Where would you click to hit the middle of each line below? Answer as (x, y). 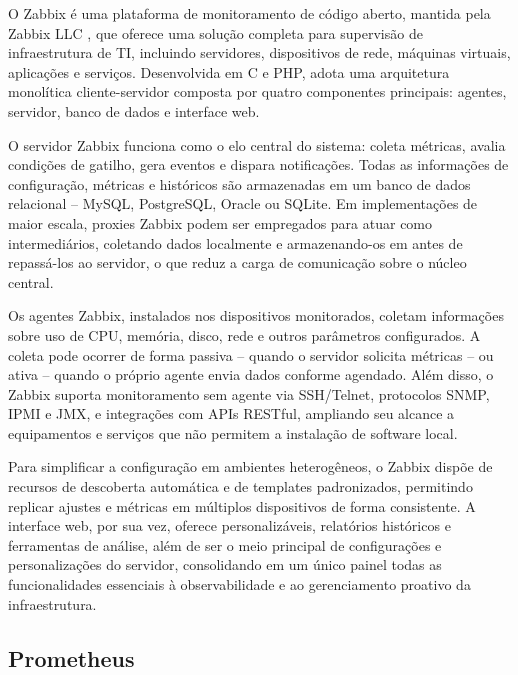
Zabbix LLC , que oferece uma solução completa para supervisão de (215, 32)
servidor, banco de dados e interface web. (134, 110)
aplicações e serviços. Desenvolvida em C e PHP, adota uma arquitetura (229, 71)
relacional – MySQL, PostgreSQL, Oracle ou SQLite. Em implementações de (243, 203)
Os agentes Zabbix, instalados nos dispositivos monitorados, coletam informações (256, 315)
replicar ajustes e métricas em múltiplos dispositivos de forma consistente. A (242, 505)
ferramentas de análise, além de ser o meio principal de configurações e (225, 544)
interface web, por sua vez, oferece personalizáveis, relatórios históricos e (229, 525)
